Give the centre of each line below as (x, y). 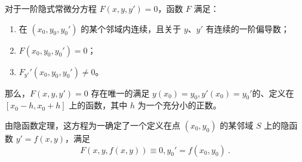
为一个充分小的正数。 (179, 105)
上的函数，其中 (98, 105)
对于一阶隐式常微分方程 (51, 8)
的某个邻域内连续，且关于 (131, 28)
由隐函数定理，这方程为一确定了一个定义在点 (93, 125)
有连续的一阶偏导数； (247, 28)
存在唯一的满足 (120, 93)
